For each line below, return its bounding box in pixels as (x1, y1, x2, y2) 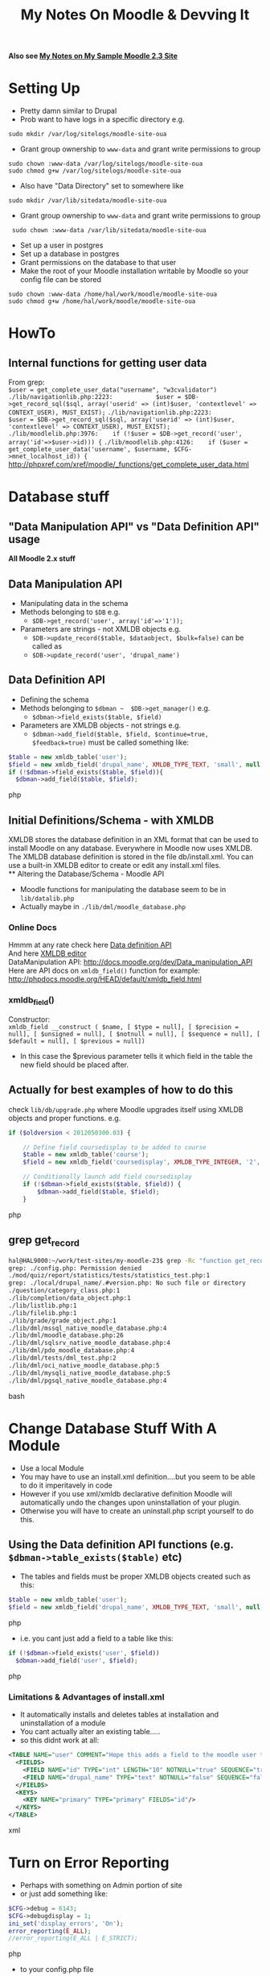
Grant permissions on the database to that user (19, 258, 177, 268)
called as (31, 641, 63, 650)
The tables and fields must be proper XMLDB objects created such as (19, 1571, 251, 1581)
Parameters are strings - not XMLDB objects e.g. (19, 624, 182, 633)
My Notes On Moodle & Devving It (20, 6, 250, 24)
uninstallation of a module (19, 1718, 106, 1728)
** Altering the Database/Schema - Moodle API (8, 869, 165, 879)
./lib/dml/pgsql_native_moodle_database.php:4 (8, 1376, 167, 1384)
